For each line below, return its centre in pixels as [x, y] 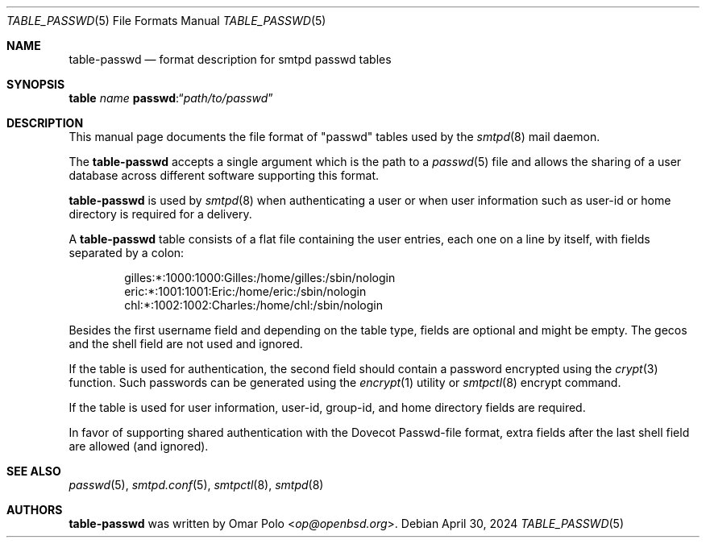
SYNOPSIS [36, 84]
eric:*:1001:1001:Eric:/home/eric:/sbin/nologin [245, 291]
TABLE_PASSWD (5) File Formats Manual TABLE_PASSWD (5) [166, 21]
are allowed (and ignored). [139, 446]
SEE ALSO [34, 471]
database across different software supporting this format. [224, 175]
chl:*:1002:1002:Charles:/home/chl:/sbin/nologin [253, 305]
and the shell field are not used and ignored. [186, 344]
